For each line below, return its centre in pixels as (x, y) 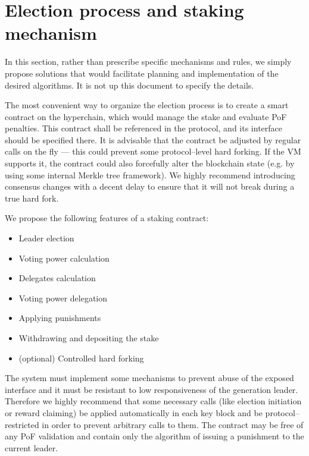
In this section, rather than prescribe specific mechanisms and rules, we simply (148, 62)
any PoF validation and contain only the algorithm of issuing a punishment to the (154, 436)
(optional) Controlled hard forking (81, 358)
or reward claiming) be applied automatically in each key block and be (134, 412)
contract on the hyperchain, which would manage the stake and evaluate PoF (146, 116)
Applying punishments (60, 318)
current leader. (32, 447)
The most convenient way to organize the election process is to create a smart (147, 105)
